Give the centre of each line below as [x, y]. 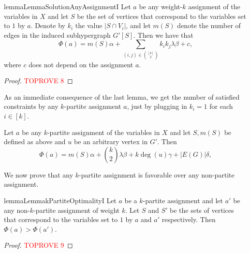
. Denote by [48, 25]
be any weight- [161, 6]
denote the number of [209, 25]
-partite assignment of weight [76, 210]
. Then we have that [163, 35]
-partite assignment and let [183, 201]
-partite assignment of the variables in [103, 132]
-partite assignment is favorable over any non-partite [157, 174]
